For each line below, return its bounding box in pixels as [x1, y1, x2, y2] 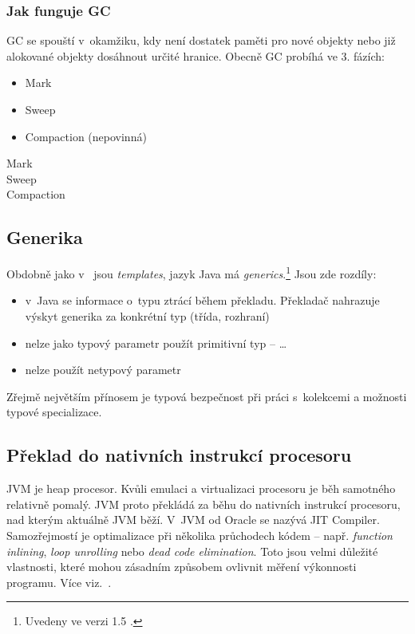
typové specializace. [6, 404, 102, 420]
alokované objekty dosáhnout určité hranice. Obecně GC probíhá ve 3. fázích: [6, 47, 385, 64]
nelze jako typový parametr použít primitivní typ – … [25, 334, 287, 351]
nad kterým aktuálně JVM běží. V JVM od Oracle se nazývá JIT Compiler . [6, 511, 380, 528]
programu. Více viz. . [6, 573, 112, 590]
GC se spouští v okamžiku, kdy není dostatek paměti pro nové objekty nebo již [6, 32, 396, 49]
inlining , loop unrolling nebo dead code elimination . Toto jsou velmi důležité [6, 542, 378, 559]
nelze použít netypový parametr [25, 361, 181, 378]
